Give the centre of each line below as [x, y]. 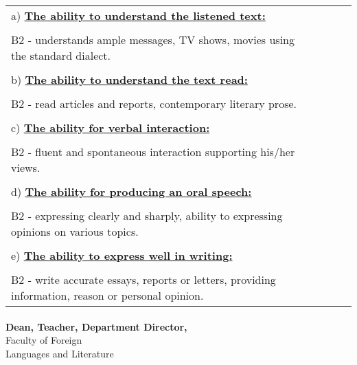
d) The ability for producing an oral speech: [131, 191]
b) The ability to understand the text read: [129, 79]
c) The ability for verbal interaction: [111, 128]
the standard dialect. [61, 55]
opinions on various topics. [75, 231]
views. [26, 167]
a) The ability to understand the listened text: [138, 15]
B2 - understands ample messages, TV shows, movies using [153, 40]
